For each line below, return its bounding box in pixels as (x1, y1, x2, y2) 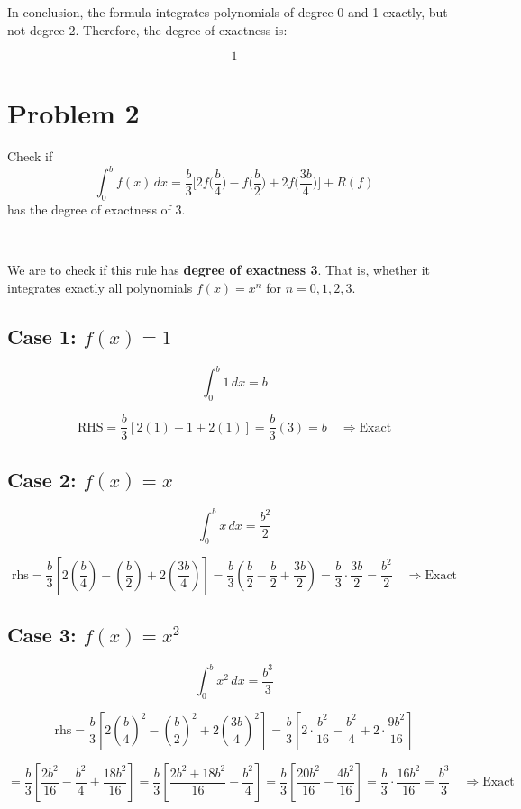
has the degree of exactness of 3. (7, 200, 186, 219)
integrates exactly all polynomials (7, 277, 193, 296)
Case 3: (7, 621, 77, 649)
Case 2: (7, 465, 77, 493)
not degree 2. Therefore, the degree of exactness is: (7, 20, 288, 39)
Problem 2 (7, 95, 140, 132)
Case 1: (7, 322, 77, 350)
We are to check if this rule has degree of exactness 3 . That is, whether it (7, 260, 431, 279)
